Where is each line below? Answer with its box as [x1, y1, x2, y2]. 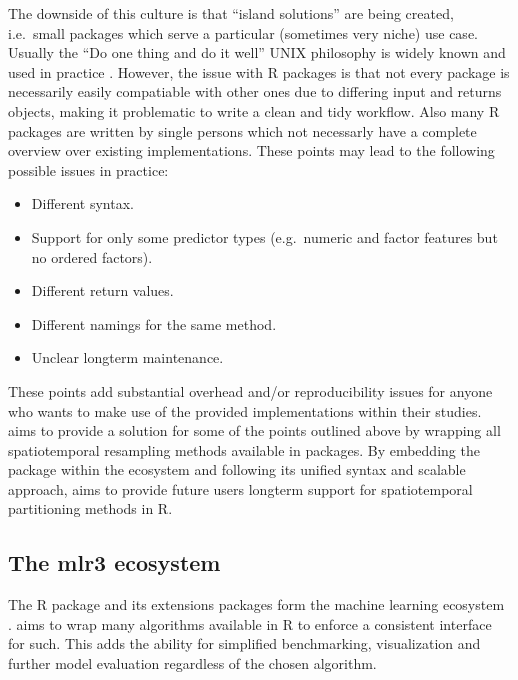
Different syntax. [31, 193, 134, 214]
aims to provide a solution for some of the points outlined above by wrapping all [8, 420, 501, 441]
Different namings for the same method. [31, 313, 277, 334]
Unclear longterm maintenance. [31, 347, 224, 368]
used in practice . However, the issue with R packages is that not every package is [8, 61, 510, 82]
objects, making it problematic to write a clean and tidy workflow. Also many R [8, 100, 500, 121]
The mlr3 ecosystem [8, 547, 221, 578]
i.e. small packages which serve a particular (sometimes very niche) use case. [8, 22, 478, 43]
